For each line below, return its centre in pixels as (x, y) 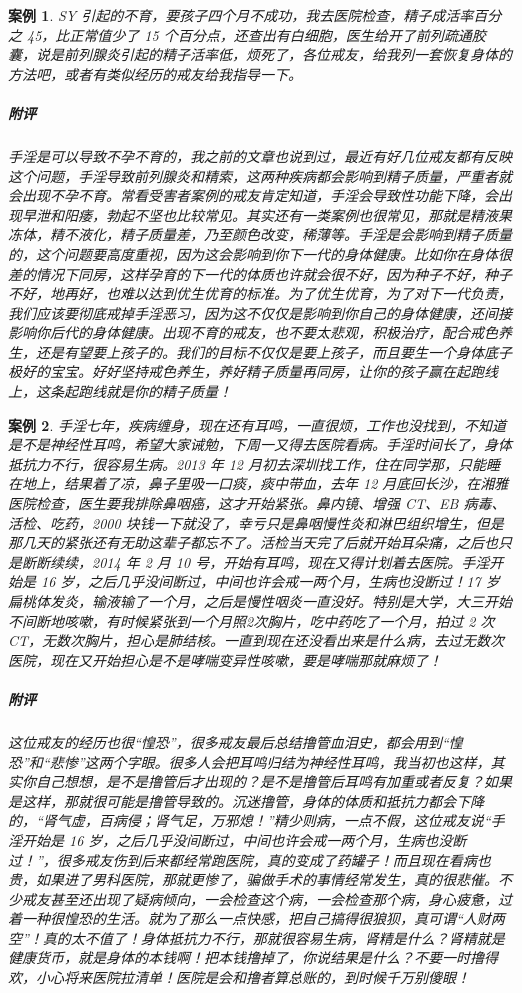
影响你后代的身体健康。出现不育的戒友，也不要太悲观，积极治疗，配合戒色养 (260, 332)
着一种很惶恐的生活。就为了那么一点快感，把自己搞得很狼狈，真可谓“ (235, 918)
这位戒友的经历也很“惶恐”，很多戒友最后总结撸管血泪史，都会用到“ (228, 741)
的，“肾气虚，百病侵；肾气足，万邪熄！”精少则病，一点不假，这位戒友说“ (249, 820)
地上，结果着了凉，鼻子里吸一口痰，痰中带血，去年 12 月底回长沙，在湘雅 (265, 483)
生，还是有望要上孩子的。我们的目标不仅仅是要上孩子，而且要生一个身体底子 (260, 351)
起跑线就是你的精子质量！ (147, 391)
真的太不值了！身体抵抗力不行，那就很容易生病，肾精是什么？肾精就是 (273, 937)
